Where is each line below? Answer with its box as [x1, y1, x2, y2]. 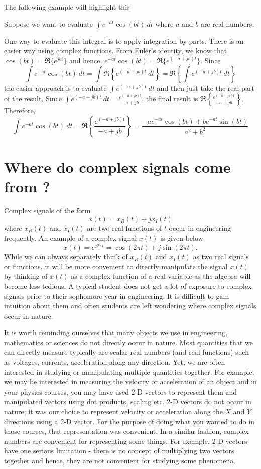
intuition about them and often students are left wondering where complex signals [4, 300, 256, 311]
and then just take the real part [157, 83, 254, 93]
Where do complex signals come [4, 157, 231, 177]
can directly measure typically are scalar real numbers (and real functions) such [4, 347, 249, 357]
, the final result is [142, 93, 198, 104]
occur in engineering [169, 222, 231, 233]
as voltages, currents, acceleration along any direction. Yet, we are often [4, 357, 225, 367]
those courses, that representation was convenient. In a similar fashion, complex [4, 426, 249, 436]
